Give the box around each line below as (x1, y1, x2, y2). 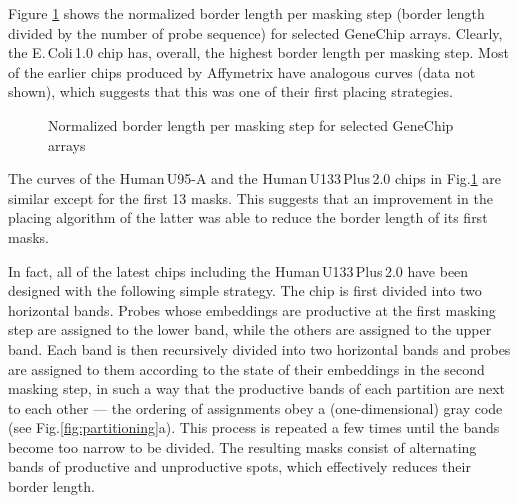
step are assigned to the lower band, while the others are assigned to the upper (8, 319, 492, 340)
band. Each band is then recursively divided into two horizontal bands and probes (8, 338, 511, 359)
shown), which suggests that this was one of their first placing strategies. (8, 81, 453, 102)
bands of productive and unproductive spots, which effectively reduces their (8, 456, 471, 477)
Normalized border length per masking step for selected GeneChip (48, 114, 454, 135)
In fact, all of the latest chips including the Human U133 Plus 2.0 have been (8, 260, 469, 281)
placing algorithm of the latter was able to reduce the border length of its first (8, 207, 488, 228)
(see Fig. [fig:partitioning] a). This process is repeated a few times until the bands (8, 417, 500, 438)
